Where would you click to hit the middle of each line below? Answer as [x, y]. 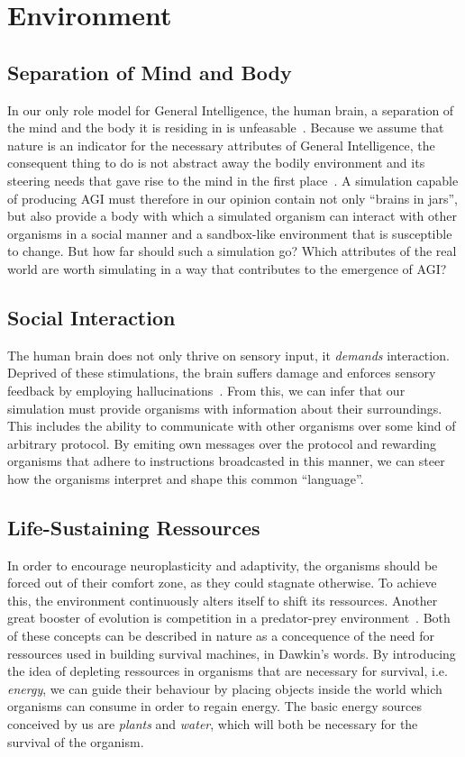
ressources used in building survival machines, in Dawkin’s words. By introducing [232, 653]
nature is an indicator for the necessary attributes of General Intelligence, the [221, 145]
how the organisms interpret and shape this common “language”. [186, 478]
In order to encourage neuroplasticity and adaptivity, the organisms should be [223, 565]
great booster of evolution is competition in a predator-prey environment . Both [229, 618]
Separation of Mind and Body [150, 72]
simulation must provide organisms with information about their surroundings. [225, 408]
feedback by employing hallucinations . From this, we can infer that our [206, 390]
